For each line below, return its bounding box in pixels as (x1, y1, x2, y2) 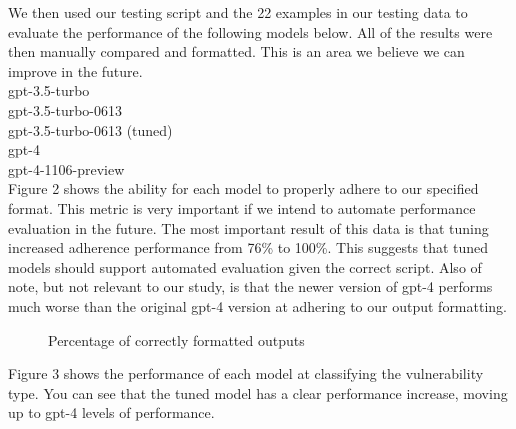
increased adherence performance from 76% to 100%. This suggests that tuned (8, 237, 489, 258)
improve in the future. (8, 60, 143, 81)
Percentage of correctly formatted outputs (48, 329, 305, 350)
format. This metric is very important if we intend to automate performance (8, 197, 476, 218)
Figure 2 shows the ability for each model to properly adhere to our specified (8, 178, 479, 199)
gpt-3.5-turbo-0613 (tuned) (8, 119, 173, 140)
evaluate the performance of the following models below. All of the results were (8, 21, 493, 42)
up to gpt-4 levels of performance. (8, 402, 215, 423)
